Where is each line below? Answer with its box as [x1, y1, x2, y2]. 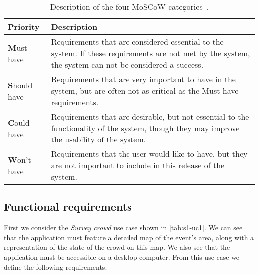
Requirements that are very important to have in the [51, 73, 236, 85]
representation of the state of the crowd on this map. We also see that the [4, 242, 230, 252]
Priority [8, 21, 40, 32]
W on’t [8, 153, 31, 165]
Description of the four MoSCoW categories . [50, 1, 209, 12]
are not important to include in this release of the [51, 159, 225, 171]
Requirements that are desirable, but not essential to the [51, 111, 249, 122]
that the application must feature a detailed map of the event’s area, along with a [4, 232, 254, 242]
